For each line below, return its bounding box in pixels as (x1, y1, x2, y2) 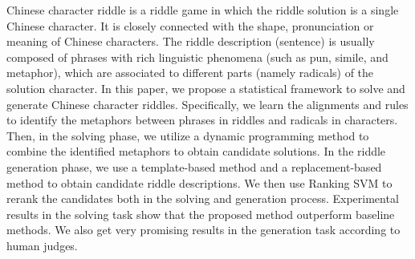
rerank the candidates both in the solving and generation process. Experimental (6, 190, 399, 207)
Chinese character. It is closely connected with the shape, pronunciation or (6, 17, 374, 34)
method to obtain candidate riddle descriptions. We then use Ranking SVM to (6, 174, 393, 191)
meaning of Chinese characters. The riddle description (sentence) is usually (6, 33, 375, 50)
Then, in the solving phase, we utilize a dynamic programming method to (6, 127, 369, 144)
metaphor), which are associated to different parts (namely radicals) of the (6, 64, 374, 81)
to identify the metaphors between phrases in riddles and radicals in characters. (6, 111, 398, 128)
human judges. (6, 237, 78, 253)
